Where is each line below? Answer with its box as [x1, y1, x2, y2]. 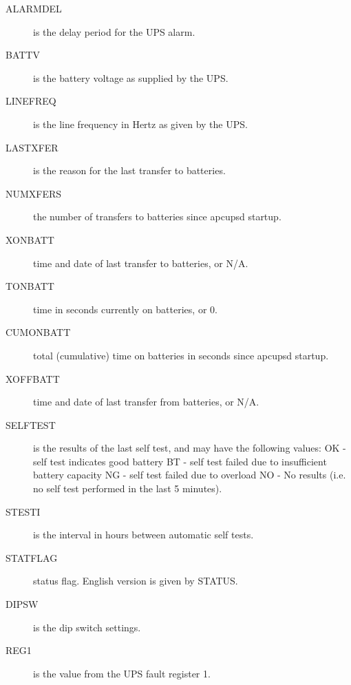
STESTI [6, 504, 41, 518]
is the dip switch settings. [33, 620, 141, 634]
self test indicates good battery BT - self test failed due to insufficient [33, 454, 327, 468]
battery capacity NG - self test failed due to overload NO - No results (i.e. [33, 467, 346, 482]
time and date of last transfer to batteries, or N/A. [33, 255, 248, 270]
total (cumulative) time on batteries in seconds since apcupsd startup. [33, 348, 329, 362]
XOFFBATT [6, 371, 60, 386]
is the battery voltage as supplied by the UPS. [33, 70, 228, 85]
